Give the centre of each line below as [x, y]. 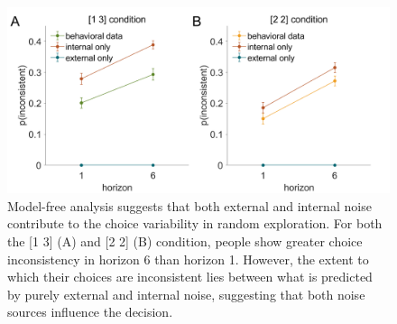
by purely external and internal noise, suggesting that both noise [186, 294]
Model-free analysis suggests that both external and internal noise [189, 205]
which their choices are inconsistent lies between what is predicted [190, 277]
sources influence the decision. [90, 312]
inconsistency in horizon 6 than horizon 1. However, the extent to [188, 259]
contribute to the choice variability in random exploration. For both [195, 223]
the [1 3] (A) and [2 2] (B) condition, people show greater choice [185, 241]
